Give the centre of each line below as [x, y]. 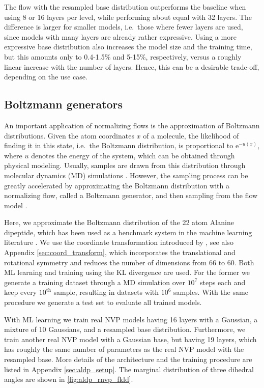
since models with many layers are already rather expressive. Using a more [120, 36]
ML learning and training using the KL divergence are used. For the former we [127, 272]
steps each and [223, 282]
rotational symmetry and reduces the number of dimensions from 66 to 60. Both [129, 262]
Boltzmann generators [64, 104]
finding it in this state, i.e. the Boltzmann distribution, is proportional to [119, 145]
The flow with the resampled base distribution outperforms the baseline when [125, 7]
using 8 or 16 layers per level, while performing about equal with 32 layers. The [128, 17]
